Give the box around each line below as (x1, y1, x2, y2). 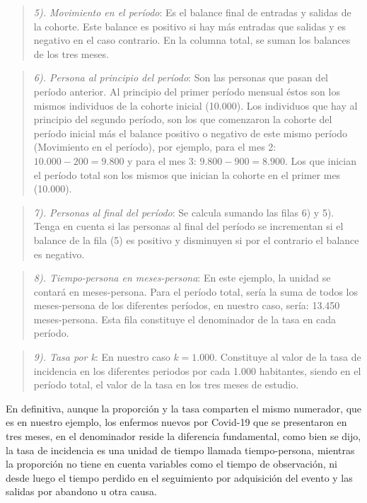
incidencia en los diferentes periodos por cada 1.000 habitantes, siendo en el (33, 363, 361, 378)
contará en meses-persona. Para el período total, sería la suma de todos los (33, 284, 359, 299)
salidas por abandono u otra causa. (6, 484, 157, 499)
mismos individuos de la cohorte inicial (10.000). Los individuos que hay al (33, 98, 358, 112)
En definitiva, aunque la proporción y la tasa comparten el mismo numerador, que (6, 400, 362, 415)
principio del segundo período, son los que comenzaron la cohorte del (33, 112, 332, 127)
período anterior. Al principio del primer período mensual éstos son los (33, 83, 340, 98)
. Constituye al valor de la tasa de (214, 349, 361, 364)
